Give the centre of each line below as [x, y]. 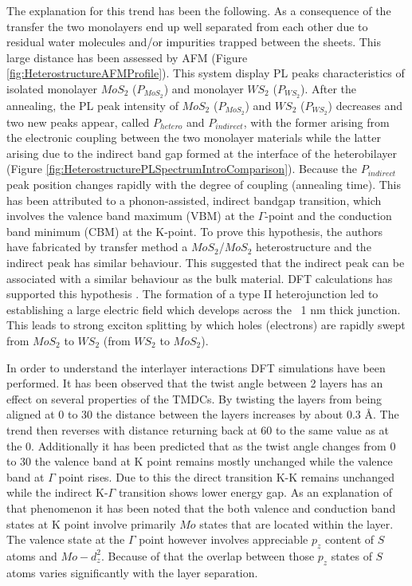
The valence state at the [66, 539]
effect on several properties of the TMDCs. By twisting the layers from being [194, 398]
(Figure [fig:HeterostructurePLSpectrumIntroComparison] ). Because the [182, 169]
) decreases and [365, 105]
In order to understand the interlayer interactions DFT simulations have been [196, 367]
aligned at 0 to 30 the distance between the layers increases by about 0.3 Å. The [203, 414]
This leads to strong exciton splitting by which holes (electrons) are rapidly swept [206, 325]
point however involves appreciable [224, 539]
